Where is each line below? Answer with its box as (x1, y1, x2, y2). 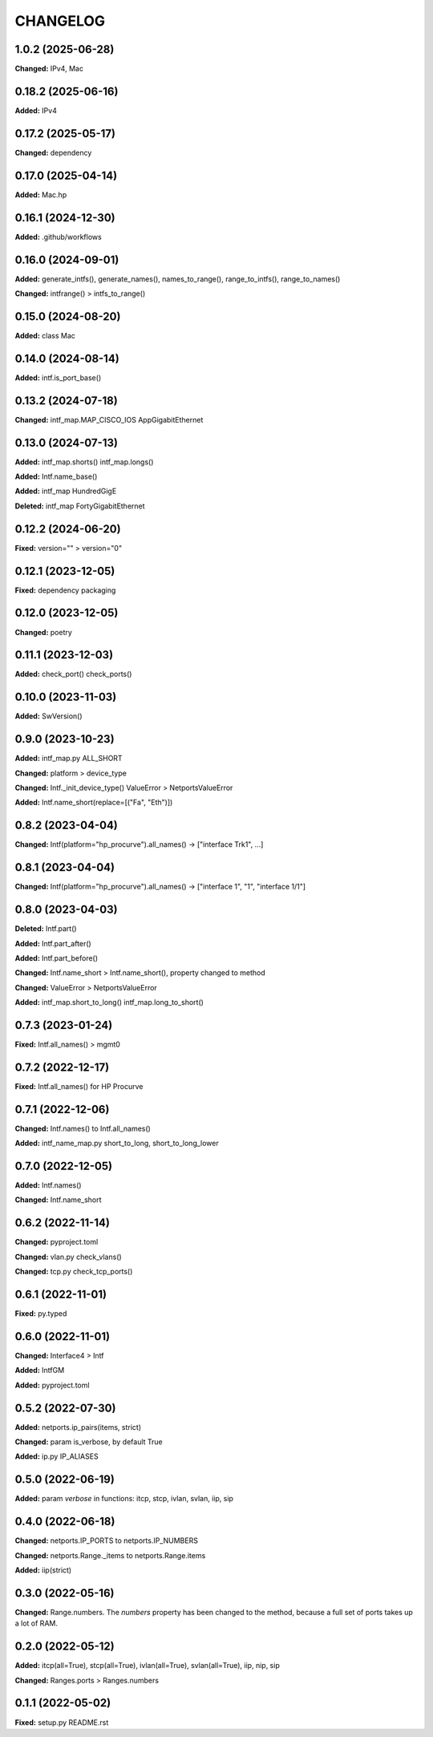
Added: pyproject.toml (14, 1380, 90, 1390)
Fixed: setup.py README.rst (14, 1717, 109, 1727)
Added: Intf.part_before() (14, 953, 99, 962)
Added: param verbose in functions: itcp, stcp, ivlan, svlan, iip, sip (14, 1494, 234, 1504)
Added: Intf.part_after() (14, 938, 91, 948)
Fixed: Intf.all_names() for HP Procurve (14, 1081, 144, 1091)
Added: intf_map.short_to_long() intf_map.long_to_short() (14, 998, 204, 1007)
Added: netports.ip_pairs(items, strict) (14, 1422, 142, 1431)
